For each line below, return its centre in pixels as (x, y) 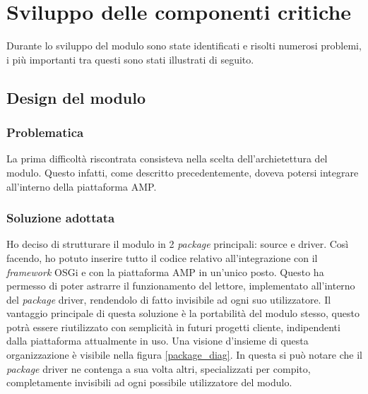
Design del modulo (76, 97)
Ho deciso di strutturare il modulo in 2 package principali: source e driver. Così (178, 244)
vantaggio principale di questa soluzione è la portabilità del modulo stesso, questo (183, 313)
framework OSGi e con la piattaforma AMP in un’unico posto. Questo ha (165, 271)
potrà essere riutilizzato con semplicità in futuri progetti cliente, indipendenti (173, 327)
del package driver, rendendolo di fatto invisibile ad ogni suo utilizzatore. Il (169, 299)
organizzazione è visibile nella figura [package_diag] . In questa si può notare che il (184, 355)
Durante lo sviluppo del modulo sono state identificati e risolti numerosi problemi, (184, 46)
